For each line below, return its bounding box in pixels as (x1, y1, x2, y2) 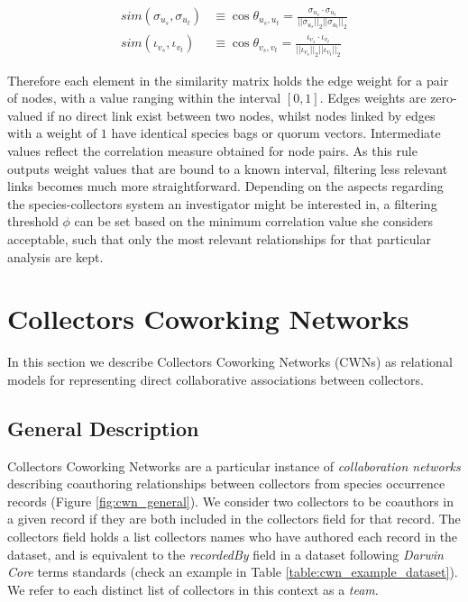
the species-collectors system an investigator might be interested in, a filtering (7, 194, 437, 213)
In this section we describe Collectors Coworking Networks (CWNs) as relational (7, 352, 453, 371)
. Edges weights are (319, 88, 427, 107)
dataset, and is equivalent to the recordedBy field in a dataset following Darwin (7, 544, 444, 563)
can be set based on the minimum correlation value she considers (74, 212, 434, 231)
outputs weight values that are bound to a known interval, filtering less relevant (7, 159, 448, 178)
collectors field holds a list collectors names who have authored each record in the (7, 527, 458, 546)
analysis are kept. (7, 247, 104, 266)
